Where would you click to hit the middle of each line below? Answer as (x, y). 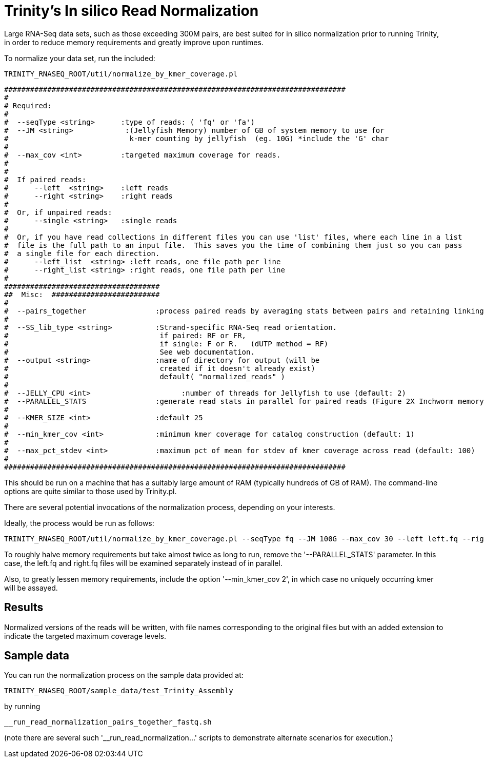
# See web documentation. (129, 352)
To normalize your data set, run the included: (80, 58)
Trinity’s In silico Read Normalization (132, 11)
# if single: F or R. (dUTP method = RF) (166, 344)
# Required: (28, 105)
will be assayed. (31, 588)
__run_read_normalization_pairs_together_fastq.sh (108, 722)
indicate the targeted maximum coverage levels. (85, 636)
